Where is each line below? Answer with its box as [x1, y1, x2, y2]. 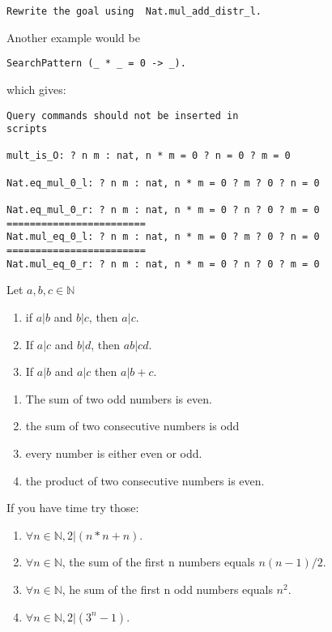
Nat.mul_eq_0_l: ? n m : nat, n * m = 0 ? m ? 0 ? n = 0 [6, 231, 320, 243]
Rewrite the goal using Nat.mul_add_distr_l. [6, 6, 262, 17]
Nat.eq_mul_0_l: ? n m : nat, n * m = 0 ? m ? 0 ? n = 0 [6, 177, 320, 189]
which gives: [6, 80, 66, 97]
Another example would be [6, 28, 140, 45]
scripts [6, 123, 48, 135]
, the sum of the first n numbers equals [62, 553, 255, 570]
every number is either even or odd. [25, 444, 202, 461]
